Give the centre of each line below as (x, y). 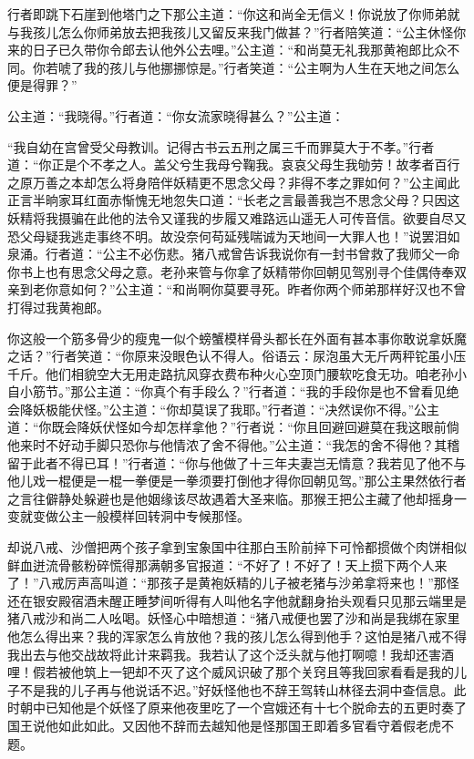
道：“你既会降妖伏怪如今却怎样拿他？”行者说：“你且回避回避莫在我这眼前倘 (233, 427)
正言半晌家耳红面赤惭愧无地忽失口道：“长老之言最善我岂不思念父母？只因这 (234, 200)
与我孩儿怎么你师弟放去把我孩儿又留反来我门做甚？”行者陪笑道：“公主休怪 (231, 31)
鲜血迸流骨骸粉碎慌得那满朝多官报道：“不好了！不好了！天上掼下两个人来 (227, 564)
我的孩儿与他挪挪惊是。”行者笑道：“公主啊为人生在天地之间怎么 (272, 67)
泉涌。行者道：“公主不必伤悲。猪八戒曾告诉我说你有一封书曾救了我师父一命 (234, 254)
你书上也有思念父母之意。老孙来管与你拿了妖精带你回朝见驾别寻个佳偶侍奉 (231, 271)
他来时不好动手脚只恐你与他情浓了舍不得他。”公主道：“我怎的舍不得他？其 (227, 445)
